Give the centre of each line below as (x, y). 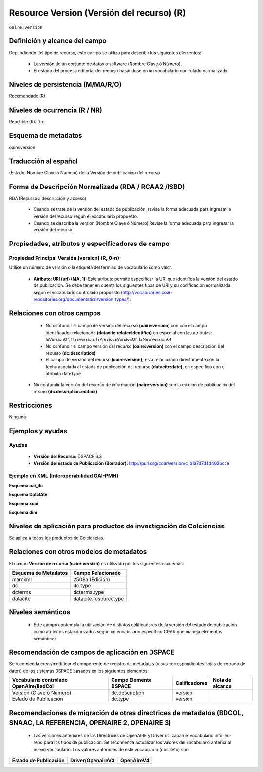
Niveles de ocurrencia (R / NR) (56, 110)
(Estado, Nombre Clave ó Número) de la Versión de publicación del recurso (85, 172)
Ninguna (18, 417)
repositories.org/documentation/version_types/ (81, 299)
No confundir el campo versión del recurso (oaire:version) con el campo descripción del (135, 346)
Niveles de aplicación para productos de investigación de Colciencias (117, 526)
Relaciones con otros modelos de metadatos (78, 552)
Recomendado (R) (27, 96)
